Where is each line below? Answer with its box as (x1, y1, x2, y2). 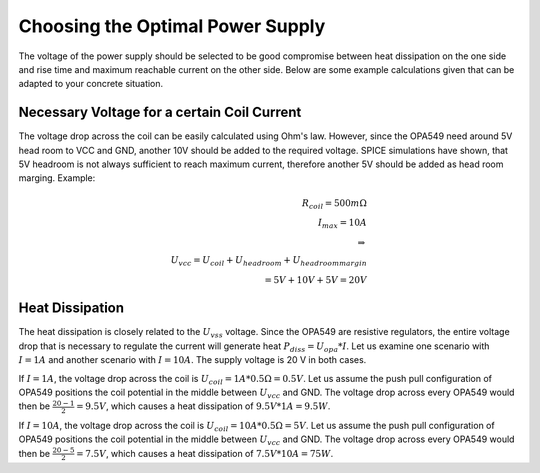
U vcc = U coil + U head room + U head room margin (170, 255, 367, 268)
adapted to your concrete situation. (18, 78, 164, 90)
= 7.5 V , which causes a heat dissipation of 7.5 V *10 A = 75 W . (75, 447, 334, 459)
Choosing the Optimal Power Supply (18, 15, 326, 37)
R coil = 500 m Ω (301, 197, 367, 211)
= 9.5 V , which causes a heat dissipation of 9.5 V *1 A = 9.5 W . (75, 400, 331, 412)
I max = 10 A (318, 217, 367, 231)
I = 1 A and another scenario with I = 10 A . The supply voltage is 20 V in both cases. (18, 354, 367, 366)
